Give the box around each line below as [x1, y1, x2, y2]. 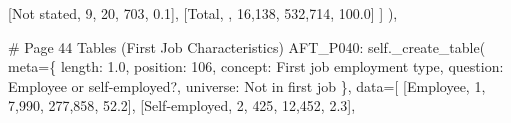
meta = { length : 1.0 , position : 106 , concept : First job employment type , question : [8, 56, 504, 77]
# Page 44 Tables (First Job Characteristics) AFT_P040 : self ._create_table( [8, 36, 486, 57]
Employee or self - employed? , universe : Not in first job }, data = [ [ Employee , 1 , [8, 75, 486, 96]
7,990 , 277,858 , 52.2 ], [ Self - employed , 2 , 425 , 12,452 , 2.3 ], [8, 95, 356, 116]
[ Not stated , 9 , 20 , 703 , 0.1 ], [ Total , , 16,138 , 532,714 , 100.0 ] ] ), [8, 3, 398, 23]
